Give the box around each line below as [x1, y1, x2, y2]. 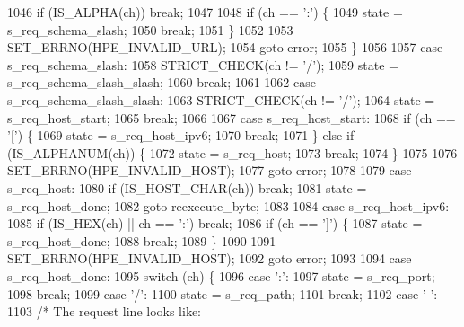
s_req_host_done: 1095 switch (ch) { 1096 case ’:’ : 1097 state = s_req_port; [7, 266, 435, 285]
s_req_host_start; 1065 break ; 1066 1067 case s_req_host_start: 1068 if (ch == [7, 108, 456, 127]
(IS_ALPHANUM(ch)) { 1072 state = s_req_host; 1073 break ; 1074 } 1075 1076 [7, 143, 458, 162]
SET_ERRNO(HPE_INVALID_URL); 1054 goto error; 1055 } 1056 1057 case [7, 38, 443, 57]
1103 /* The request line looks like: [7, 302, 202, 321]
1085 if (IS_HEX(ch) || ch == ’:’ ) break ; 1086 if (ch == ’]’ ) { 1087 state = [7, 214, 423, 233]
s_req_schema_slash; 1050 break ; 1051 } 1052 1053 [7, 20, 293, 39]
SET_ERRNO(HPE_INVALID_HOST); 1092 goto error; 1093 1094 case [7, 249, 412, 268]
